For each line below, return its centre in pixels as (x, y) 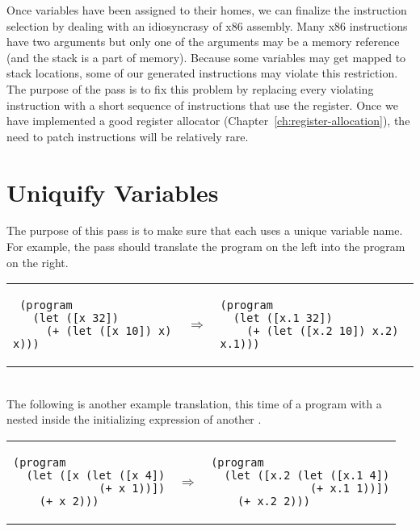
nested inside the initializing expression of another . (134, 419)
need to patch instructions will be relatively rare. (128, 136)
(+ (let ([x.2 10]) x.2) (323, 331)
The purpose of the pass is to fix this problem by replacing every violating (190, 88)
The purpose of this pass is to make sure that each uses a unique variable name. (205, 230)
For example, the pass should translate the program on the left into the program (206, 247)
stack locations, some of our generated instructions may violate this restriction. (202, 73)
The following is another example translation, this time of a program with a (194, 403)
